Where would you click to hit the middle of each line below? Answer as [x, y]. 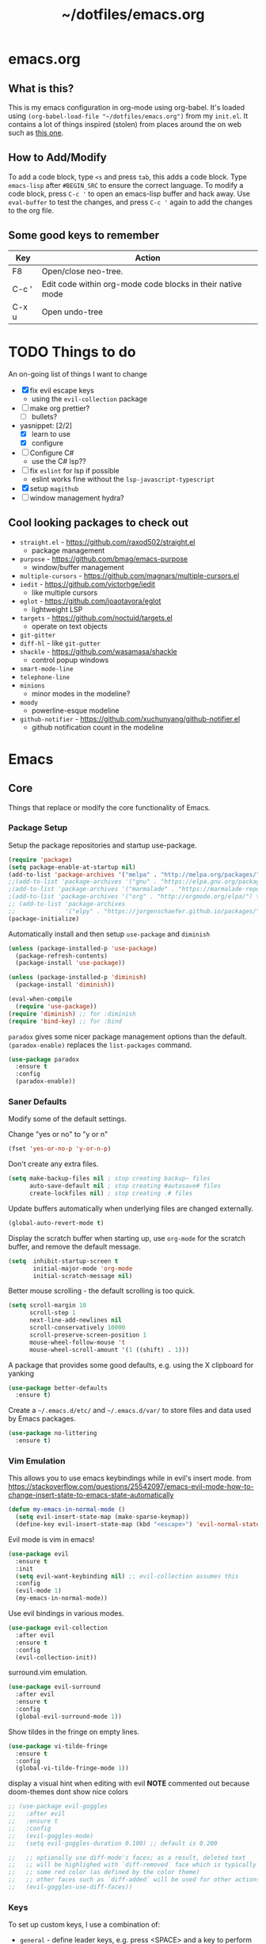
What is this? [41, 88]
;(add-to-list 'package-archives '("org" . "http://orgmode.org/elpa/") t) [136, 897]
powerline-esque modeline [75, 710]
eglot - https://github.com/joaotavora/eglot [90, 601]
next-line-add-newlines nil [76, 1320]
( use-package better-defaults [58, 1388]
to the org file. [31, 210]
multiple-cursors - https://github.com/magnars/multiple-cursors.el [129, 576]
